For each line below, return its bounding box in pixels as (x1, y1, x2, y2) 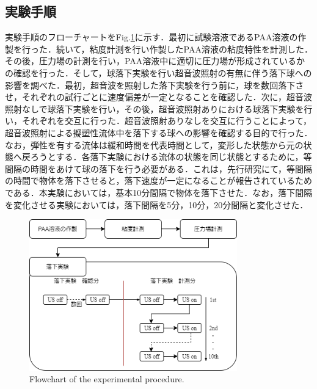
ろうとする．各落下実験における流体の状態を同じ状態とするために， (30, 150, 304, 163)
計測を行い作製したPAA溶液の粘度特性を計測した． (106, 42, 313, 55)
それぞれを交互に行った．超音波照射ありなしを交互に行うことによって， (21, 114, 312, 127)
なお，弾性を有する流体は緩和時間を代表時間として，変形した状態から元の (5, 138, 304, 151)
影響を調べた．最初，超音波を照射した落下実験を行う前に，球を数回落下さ (5, 78, 304, 91)
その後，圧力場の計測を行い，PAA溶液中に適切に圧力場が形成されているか (5, 54, 305, 67)
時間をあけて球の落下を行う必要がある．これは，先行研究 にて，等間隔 (30, 162, 313, 175)
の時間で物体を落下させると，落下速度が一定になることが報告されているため (5, 174, 313, 187)
